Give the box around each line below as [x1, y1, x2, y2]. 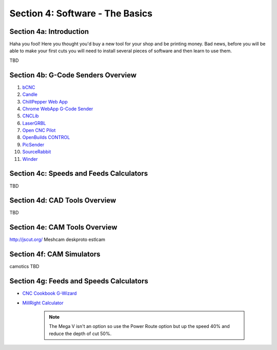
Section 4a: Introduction [9, 27, 89, 36]
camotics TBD [9, 263, 39, 270]
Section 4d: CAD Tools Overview [9, 196, 116, 205]
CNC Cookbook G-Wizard [22, 290, 77, 297]
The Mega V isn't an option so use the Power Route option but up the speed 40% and [49, 323, 230, 330]
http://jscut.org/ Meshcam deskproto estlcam [9, 236, 105, 243]
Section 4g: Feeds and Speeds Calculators [9, 277, 148, 285]
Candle [22, 91, 38, 97]
